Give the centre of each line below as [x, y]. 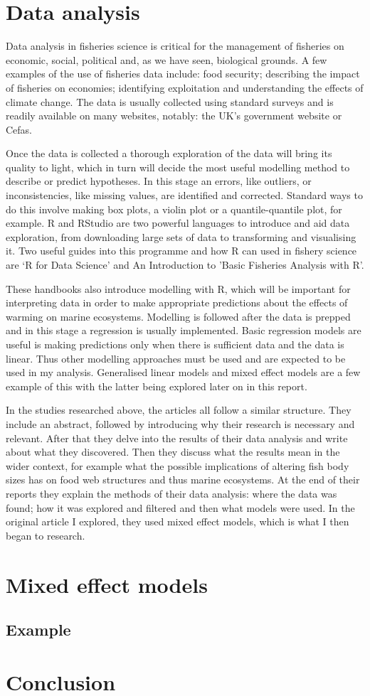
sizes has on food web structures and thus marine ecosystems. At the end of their [183, 480]
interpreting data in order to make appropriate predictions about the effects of [177, 303]
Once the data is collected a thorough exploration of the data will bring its [169, 153]
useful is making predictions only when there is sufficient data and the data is [175, 344]
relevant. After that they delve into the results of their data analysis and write [177, 438]
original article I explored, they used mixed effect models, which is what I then [178, 521]
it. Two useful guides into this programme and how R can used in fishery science [181, 251]
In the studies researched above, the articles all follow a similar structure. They [179, 410]
